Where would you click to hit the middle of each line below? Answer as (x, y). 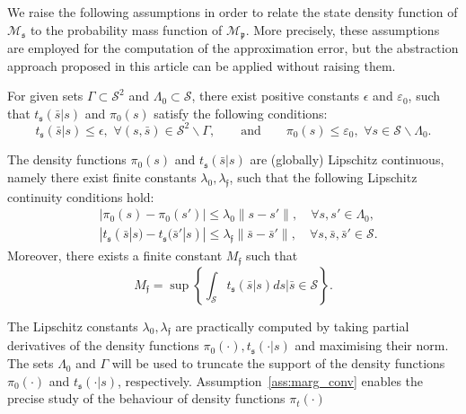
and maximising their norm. (372, 345)
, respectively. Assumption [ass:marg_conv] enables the (271, 380)
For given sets (45, 96)
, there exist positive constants (276, 96)
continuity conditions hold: (81, 196)
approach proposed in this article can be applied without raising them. (202, 65)
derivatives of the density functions (103, 345)
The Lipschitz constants (73, 326)
